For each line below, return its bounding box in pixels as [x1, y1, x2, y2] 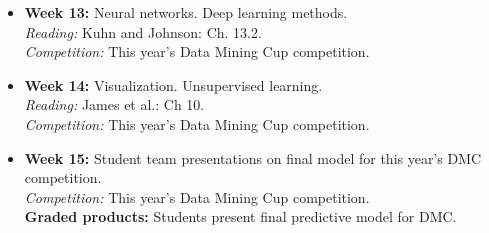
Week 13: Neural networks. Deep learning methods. [24, 2, 348, 22]
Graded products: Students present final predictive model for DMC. [24, 206, 457, 227]
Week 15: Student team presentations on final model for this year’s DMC [24, 147, 482, 168]
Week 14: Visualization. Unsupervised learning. [24, 74, 323, 95]
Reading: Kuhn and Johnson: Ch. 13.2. [24, 21, 262, 42]
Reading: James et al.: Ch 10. [24, 94, 205, 115]
